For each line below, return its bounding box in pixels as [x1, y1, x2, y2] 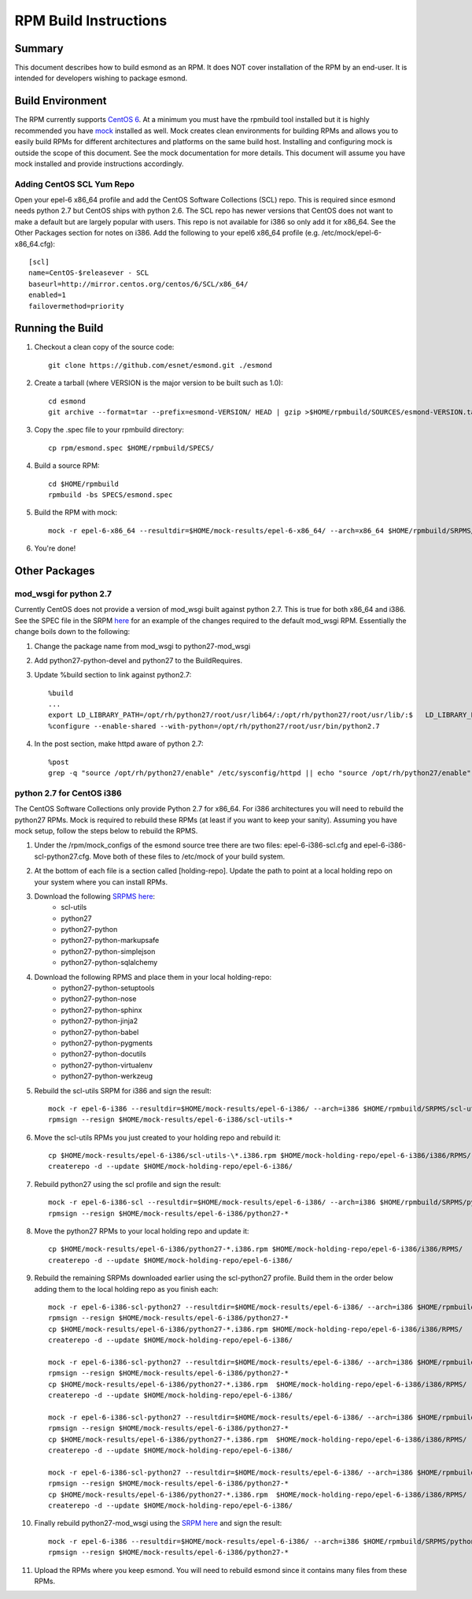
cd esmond [48, 396, 86, 406]
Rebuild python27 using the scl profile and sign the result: [34, 1179, 222, 1189]
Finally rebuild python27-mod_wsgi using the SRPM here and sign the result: [34, 1519, 282, 1528]
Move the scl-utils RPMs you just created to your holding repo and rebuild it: [34, 1133, 281, 1142]
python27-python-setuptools [61, 983, 155, 992]
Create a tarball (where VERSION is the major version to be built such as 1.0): [34, 378, 283, 388]
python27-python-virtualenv [61, 1060, 153, 1070]
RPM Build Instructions [14, 12, 168, 29]
